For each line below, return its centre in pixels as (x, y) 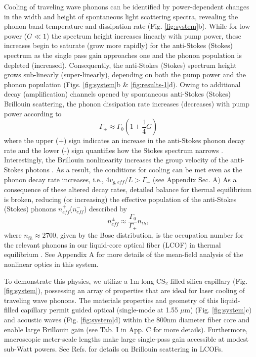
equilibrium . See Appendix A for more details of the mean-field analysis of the (124, 254)
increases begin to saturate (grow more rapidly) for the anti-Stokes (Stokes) (118, 45)
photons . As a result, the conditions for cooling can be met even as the (134, 169)
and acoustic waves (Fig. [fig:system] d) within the (79, 319)
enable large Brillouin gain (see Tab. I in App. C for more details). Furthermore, (126, 329)
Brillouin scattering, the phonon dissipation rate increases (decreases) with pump (127, 103)
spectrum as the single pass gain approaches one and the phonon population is (123, 55)
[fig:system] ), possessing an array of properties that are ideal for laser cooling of (125, 290)
